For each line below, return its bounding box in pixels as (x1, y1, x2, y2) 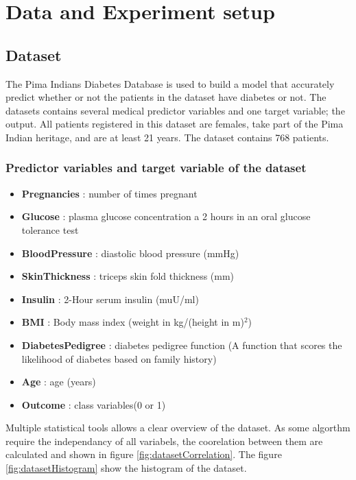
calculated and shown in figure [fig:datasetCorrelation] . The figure (5, 447, 282, 461)
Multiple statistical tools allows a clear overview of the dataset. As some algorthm (5, 420, 351, 435)
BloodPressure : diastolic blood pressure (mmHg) (21, 245, 239, 260)
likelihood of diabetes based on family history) (21, 351, 217, 365)
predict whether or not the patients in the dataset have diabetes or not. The (5, 90, 327, 104)
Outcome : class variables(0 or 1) (21, 397, 166, 411)
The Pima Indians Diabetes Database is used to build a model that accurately (5, 76, 335, 91)
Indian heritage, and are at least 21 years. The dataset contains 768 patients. (5, 130, 329, 144)
